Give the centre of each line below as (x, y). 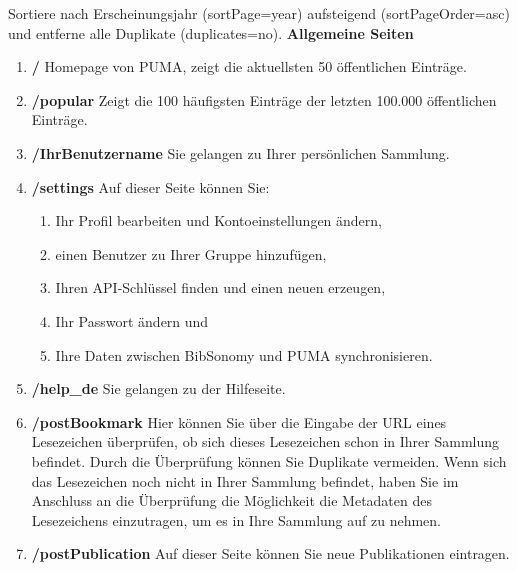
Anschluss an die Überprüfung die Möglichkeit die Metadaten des (231, 500)
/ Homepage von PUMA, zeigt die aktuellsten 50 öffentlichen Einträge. (249, 66)
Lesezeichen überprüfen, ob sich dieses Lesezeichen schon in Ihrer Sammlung (265, 441)
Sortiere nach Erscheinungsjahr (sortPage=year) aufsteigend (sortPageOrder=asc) (259, 13)
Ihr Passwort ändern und (132, 320)
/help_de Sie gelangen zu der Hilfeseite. (158, 388)
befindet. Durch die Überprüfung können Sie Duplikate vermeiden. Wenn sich (269, 460)
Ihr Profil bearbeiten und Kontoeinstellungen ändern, (218, 220)
